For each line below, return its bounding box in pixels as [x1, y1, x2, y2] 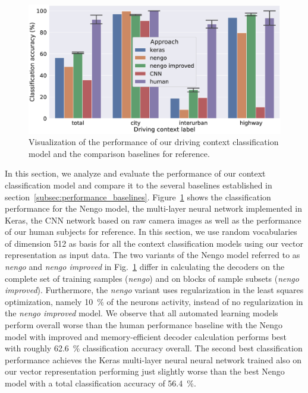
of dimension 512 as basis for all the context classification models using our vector [5, 237, 303, 249]
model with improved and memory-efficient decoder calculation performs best [5, 330, 287, 342]
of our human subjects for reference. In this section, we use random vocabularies [5, 225, 297, 238]
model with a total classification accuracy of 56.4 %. [5, 377, 196, 389]
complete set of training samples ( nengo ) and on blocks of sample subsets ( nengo [5, 272, 299, 284]
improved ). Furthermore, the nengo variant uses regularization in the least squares [5, 284, 304, 296]
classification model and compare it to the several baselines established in [5, 178, 272, 191]
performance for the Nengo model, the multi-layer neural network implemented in [5, 202, 302, 215]
